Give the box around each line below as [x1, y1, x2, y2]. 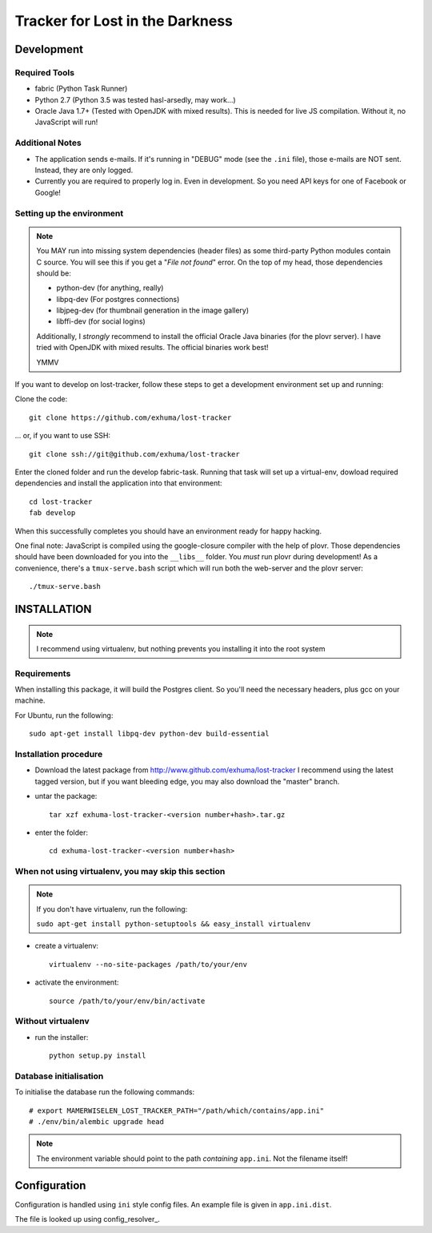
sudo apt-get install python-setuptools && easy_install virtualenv [36, 920, 311, 929]
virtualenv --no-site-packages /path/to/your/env [49, 960, 248, 969]
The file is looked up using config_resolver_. [14, 1215, 160, 1224]
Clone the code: [14, 394, 68, 404]
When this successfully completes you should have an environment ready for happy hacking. [14, 526, 322, 536]
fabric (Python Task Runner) [34, 84, 128, 94]
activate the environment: [34, 977, 119, 987]
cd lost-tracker [29, 497, 93, 506]
